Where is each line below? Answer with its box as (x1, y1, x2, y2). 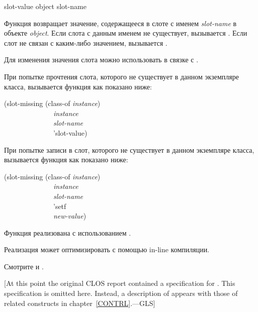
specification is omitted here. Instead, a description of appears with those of (4, 288, 238, 298)
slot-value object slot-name (4, 1, 87, 11)
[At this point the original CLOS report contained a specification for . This (4, 278, 235, 288)
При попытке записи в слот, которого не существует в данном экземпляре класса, (4, 144, 254, 155)
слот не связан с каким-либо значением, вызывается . (4, 37, 167, 48)
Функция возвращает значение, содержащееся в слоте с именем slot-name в (4, 18, 237, 28)
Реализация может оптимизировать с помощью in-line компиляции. (4, 244, 210, 255)
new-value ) (53, 211, 87, 221)
